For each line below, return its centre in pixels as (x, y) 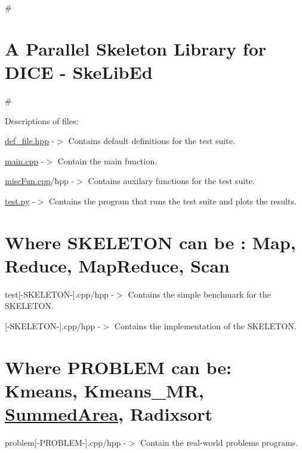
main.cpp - (24, 160)
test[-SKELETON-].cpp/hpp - (60, 294)
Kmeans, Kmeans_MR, (104, 390)
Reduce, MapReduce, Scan (117, 265)
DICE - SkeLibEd (79, 71)
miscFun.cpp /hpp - (40, 181)
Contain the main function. (107, 160)
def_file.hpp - (30, 141)
